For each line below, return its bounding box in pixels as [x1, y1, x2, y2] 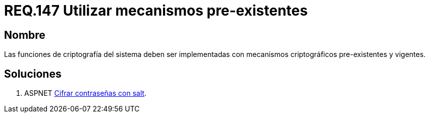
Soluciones [4, 67, 62, 80]
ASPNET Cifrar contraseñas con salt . [24, 89, 147, 98]
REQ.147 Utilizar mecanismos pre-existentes [4, 2, 308, 19]
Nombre [4, 28, 45, 41]
